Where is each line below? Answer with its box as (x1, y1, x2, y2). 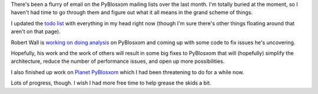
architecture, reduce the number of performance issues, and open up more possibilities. (11, 58, 225, 65)
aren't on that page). (11, 28, 61, 35)
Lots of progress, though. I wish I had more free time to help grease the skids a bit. (11, 79, 211, 86)
